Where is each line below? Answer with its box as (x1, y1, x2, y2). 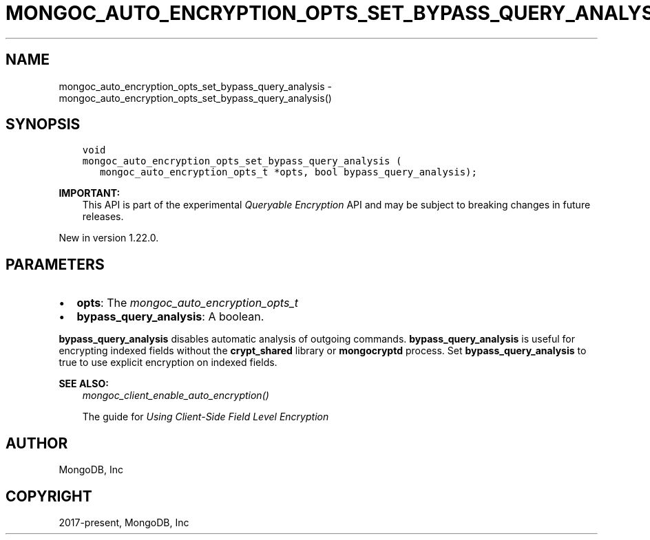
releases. (82, 210, 124, 223)
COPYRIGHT (6, 487, 92, 505)
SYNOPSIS (6, 116, 81, 133)
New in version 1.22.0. (59, 232, 159, 244)
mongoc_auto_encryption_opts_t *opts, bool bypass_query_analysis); (100, 166, 477, 178)
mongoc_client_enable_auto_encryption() (82, 389, 269, 402)
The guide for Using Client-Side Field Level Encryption (82, 411, 329, 423)
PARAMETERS (6, 255, 105, 273)
